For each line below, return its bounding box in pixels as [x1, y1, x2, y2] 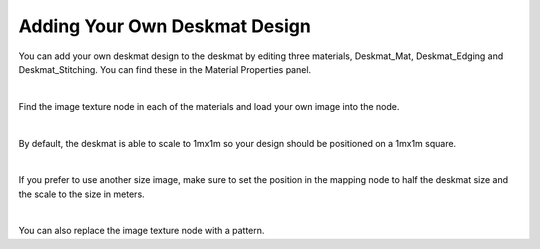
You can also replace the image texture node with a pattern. [18, 225, 265, 237]
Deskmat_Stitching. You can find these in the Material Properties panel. [18, 63, 312, 75]
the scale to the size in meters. [18, 188, 145, 200]
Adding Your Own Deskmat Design [18, 15, 312, 37]
